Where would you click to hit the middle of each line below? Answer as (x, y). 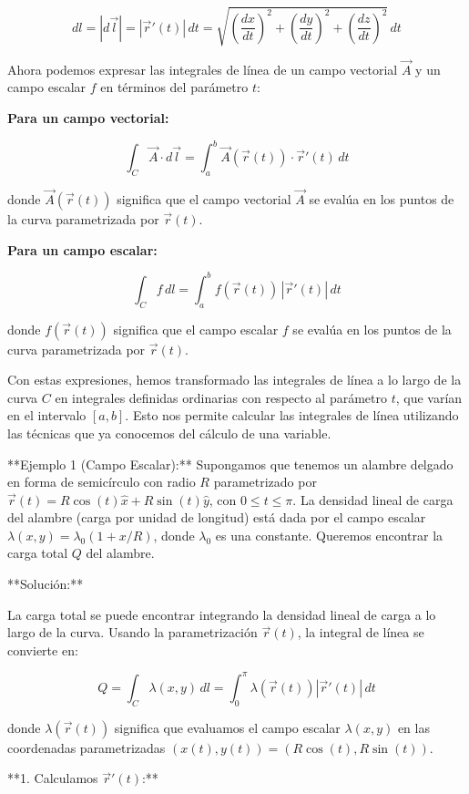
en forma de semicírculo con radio (102, 482)
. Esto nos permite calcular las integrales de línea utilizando (292, 415)
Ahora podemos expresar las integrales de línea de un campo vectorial (203, 69)
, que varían (429, 397)
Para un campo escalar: (82, 249)
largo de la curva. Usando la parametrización (133, 632)
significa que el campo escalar (196, 329)
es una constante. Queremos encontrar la (329, 535)
